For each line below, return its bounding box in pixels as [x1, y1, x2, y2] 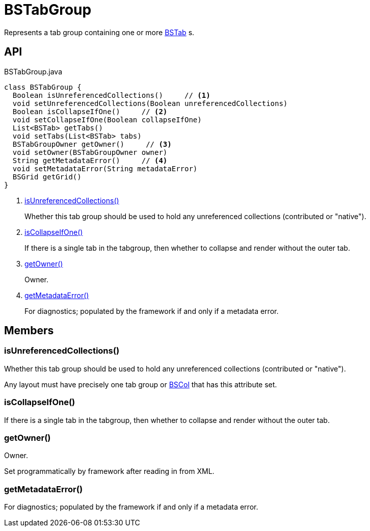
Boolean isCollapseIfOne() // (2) [12, 107, 168, 116]
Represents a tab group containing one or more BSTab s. [4, 28, 195, 37]
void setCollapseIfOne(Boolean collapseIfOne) [12, 115, 202, 124]
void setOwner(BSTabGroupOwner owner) [12, 148, 168, 156]
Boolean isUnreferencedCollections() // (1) [12, 91, 210, 99]
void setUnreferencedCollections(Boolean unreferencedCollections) [12, 99, 288, 108]
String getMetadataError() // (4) [12, 156, 168, 165]
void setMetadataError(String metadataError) [12, 164, 198, 173]
